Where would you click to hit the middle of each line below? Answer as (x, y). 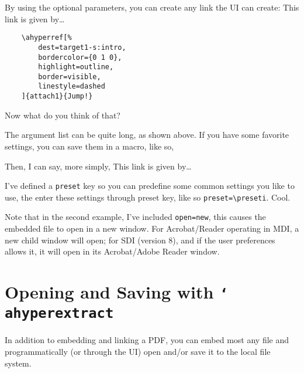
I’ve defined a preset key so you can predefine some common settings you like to (150, 186)
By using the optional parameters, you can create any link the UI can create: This (152, 7)
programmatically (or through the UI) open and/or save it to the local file (138, 352)
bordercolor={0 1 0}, (80, 57)
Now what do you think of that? (63, 115)
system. (18, 363)
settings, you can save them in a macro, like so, (89, 146)
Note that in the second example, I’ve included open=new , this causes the (135, 217)
